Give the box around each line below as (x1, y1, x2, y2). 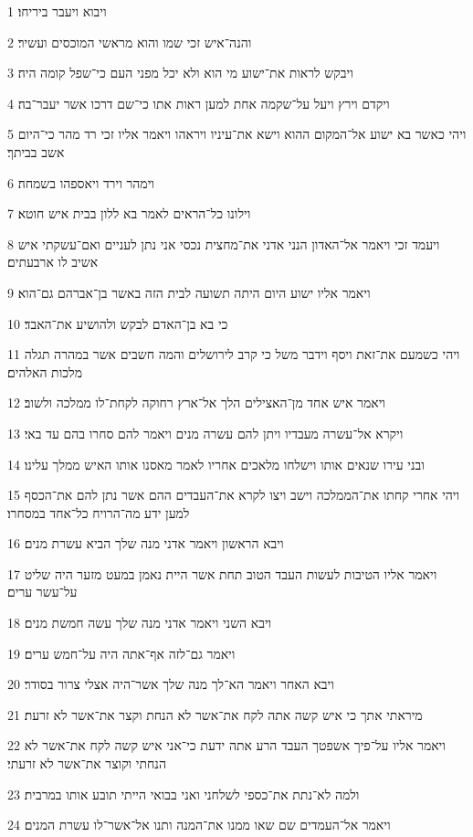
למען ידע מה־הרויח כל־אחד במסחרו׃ (7, 503, 190, 522)
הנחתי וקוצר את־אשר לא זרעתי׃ (7, 754, 166, 773)
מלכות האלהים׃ (7, 362, 82, 381)
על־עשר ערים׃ (7, 582, 78, 601)
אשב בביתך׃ (7, 142, 65, 161)
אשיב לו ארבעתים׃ (7, 252, 99, 271)
